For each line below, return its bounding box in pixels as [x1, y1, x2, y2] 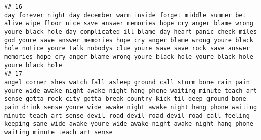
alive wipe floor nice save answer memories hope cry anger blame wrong [4, 20, 253, 27]
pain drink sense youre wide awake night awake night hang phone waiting [4, 103, 257, 111]
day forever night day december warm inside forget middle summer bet [4, 11, 246, 19]
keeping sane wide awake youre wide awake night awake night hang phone [4, 120, 253, 128]
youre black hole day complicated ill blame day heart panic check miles [4, 28, 257, 35]
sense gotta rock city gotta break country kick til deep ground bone [4, 95, 246, 103]
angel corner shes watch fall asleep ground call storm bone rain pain [4, 78, 250, 86]
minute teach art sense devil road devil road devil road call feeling [4, 112, 250, 119]
